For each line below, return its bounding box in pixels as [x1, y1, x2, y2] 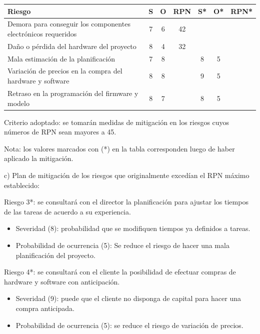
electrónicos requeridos [7, 28, 77, 38]
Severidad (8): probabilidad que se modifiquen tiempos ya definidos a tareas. [15, 223, 250, 233]
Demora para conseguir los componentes [7, 18, 130, 29]
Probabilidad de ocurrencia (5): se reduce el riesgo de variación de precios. [15, 319, 243, 330]
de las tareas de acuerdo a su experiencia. [4, 206, 131, 216]
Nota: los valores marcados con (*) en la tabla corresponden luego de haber [4, 143, 235, 153]
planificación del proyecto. [15, 249, 95, 260]
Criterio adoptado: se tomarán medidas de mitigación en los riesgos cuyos [4, 116, 229, 127]
